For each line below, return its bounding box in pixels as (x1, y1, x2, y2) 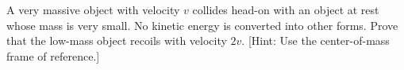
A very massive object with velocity (6, 2, 180, 17)
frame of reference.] (6, 47, 100, 64)
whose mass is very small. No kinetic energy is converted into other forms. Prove (6, 17, 398, 33)
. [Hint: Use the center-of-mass (241, 32, 390, 49)
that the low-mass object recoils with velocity (6, 32, 227, 49)
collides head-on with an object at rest (192, 2, 379, 17)
